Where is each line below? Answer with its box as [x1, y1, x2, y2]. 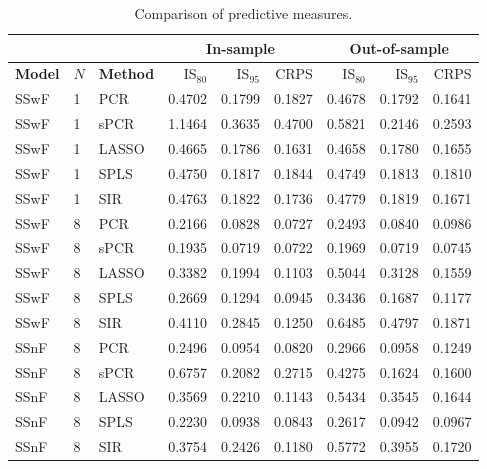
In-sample [206, 37, 275, 58]
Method [98, 63, 155, 84]
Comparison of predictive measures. [134, 3, 353, 23]
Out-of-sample [349, 37, 449, 58]
